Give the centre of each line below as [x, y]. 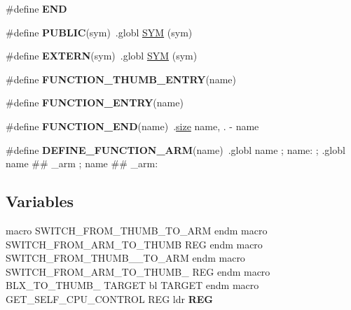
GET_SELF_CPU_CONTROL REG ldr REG [109, 298]
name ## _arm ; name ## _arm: [82, 163]
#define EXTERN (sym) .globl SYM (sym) [102, 56]
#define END [36, 8]
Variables [40, 201]
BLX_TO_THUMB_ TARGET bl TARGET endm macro [132, 285]
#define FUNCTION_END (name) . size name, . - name [132, 126]
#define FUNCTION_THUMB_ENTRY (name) [121, 79]
